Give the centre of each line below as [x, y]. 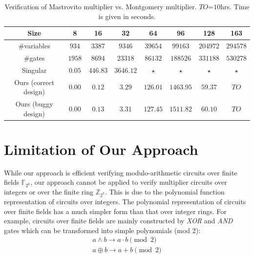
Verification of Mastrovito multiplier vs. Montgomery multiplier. [101, 6]
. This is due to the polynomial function [165, 192]
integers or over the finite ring [49, 192]
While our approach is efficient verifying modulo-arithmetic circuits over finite [121, 172]
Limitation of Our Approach [101, 149]
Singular [34, 70]
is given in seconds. [127, 16]
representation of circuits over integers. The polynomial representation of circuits [125, 201]
